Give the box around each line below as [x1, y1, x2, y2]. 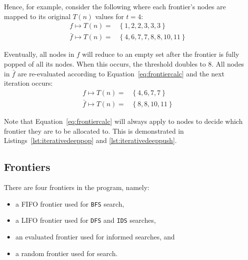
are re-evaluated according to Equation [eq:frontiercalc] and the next [17, 68, 224, 78]
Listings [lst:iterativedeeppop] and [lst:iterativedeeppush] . [4, 135, 177, 145]
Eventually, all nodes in [4, 49, 74, 59]
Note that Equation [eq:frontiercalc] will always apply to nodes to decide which [4, 116, 243, 126]
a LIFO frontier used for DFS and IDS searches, [15, 215, 156, 225]
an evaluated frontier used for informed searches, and [15, 232, 175, 242]
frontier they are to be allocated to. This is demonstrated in [4, 125, 184, 136]
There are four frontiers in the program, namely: [4, 182, 149, 192]
